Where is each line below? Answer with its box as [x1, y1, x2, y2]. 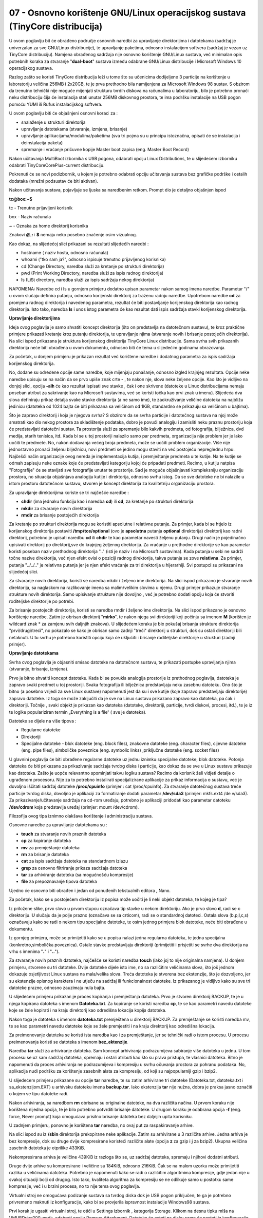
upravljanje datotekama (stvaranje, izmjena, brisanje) [21, 126, 128, 132]
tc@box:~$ [9, 196, 33, 202]
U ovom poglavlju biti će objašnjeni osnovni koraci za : [9, 110, 118, 116]
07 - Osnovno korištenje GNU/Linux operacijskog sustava [9, 7, 246, 18]
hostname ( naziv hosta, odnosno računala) [21, 249, 109, 255]
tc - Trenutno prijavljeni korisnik [9, 205, 73, 210]
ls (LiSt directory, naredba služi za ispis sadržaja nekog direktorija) [21, 277, 154, 283]
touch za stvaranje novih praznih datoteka [21, 831, 107, 837]
